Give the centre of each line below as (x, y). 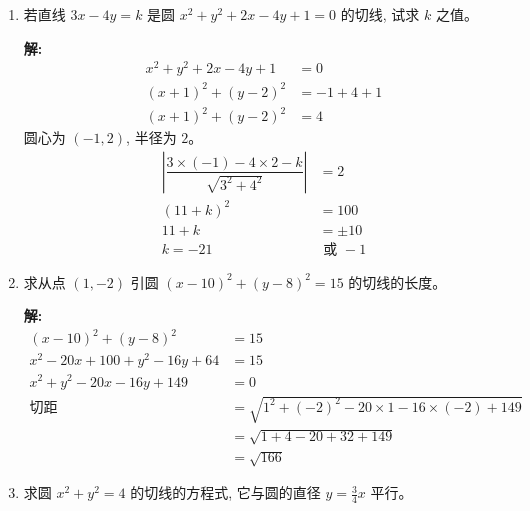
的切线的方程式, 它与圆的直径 (225, 492)
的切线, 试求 (380, 14)
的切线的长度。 (397, 281)
